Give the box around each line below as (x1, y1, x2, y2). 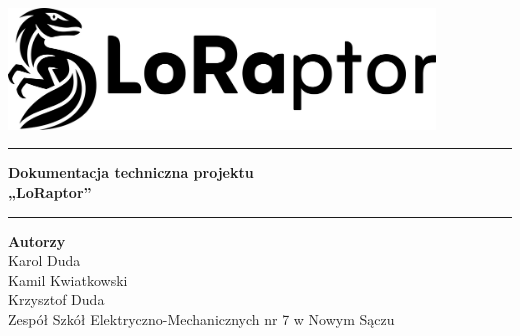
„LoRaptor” (8, 181, 92, 202)
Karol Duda (8, 250, 81, 271)
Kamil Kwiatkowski (8, 269, 128, 290)
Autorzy (8, 230, 66, 251)
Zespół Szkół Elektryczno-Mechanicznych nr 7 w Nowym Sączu (8, 308, 395, 329)
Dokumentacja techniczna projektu (8, 162, 254, 183)
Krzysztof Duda (8, 289, 105, 310)
